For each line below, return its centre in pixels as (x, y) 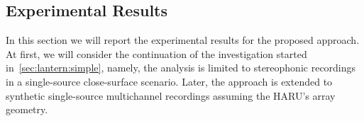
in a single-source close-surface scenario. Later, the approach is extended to (169, 81)
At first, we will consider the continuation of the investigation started (156, 53)
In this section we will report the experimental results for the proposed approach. (183, 40)
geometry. (27, 109)
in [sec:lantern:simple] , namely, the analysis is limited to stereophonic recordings (181, 68)
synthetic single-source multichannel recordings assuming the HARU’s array (171, 95)
